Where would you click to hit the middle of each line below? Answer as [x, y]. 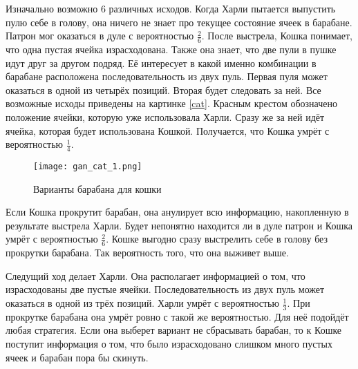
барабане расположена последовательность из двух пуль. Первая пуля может [167, 76]
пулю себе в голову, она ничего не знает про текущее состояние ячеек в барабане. [179, 22]
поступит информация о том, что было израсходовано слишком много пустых [169, 344]
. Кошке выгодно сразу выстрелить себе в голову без [217, 239]
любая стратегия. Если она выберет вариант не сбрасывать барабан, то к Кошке [174, 330]
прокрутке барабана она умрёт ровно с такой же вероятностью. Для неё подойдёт [177, 316]
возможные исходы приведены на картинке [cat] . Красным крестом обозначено [171, 103]
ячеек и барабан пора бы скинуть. [77, 357]
